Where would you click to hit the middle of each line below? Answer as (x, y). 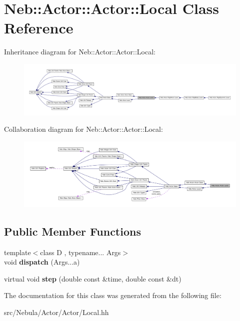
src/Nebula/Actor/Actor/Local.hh (56, 312)
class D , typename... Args (80, 252)
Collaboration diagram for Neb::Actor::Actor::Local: (83, 129)
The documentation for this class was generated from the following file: (113, 295)
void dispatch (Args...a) (42, 262)
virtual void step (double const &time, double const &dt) (93, 278)
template (17, 252)
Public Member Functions (72, 231)
